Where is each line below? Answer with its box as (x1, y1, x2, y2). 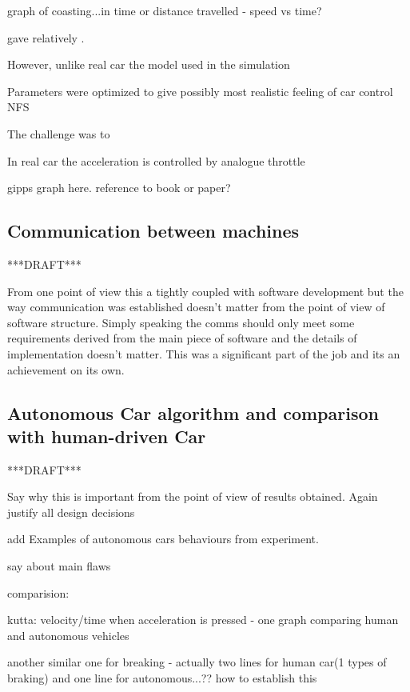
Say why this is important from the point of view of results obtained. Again (7, 488, 378, 505)
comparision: (7, 584, 70, 601)
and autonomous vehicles (7, 626, 129, 643)
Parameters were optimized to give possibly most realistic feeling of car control (7, 82, 393, 99)
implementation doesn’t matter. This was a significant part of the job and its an (7, 345, 400, 362)
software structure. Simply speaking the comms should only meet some (7, 314, 355, 330)
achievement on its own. (7, 361, 125, 378)
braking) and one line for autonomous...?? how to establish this (7, 670, 317, 686)
